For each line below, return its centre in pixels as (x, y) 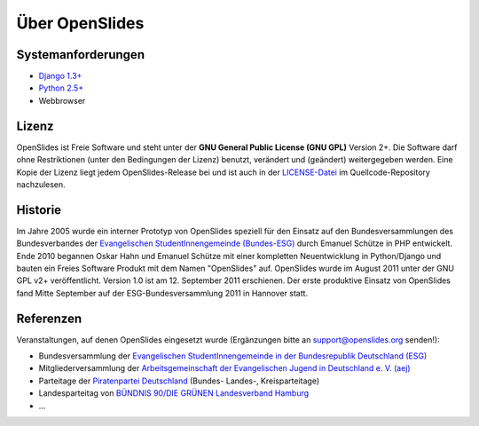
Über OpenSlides (80, 23)
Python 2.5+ (61, 88)
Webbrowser (62, 100)
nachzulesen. (41, 184)
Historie (39, 210)
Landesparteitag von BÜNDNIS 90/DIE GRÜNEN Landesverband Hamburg (174, 393)
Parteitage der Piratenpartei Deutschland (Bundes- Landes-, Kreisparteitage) (179, 381)
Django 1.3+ (60, 76)
